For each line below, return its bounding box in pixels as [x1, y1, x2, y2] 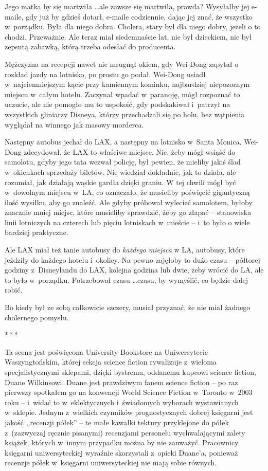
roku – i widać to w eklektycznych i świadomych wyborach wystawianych [5, 396, 239, 407]
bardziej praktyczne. [5, 227, 68, 238]
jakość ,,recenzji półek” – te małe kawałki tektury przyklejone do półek [5, 416, 229, 427]
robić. [5, 284, 23, 295]
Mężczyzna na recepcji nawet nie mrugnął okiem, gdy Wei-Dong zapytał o [5, 58, 239, 69]
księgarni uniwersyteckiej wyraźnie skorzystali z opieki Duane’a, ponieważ [5, 447, 238, 458]
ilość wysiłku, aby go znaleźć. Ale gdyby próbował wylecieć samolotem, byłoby [5, 196, 253, 207]
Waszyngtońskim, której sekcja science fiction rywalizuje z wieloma [5, 356, 217, 367]
